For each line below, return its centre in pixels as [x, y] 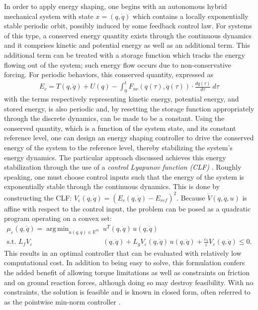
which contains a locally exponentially [191, 16]
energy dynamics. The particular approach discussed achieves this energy [115, 157]
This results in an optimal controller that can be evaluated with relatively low [123, 253]
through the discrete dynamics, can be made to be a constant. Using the [114, 118]
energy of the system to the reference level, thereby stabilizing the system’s [118, 148]
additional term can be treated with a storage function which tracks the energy [125, 54]
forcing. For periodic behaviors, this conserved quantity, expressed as [109, 74]
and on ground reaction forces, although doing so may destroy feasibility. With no [129, 282]
